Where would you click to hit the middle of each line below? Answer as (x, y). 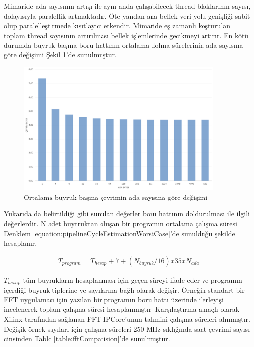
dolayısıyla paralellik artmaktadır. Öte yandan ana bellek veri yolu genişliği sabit (127, 16)
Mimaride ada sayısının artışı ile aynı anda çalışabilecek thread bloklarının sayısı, (127, 6)
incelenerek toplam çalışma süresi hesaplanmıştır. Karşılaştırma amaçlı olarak (122, 309)
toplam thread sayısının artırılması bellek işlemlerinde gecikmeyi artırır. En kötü (126, 35)
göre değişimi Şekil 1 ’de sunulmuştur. (60, 54)
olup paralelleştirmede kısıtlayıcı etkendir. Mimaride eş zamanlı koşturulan (117, 25)
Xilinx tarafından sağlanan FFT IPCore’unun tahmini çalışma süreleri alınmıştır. (127, 319)
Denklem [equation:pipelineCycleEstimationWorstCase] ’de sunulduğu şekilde (120, 233)
